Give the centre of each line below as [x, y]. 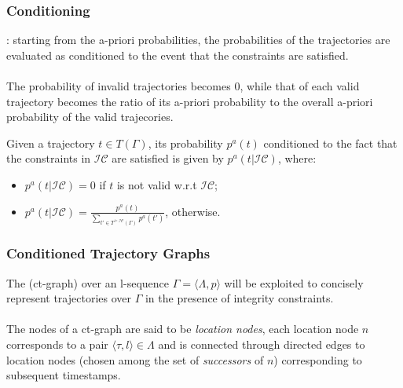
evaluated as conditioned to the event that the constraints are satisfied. [178, 55]
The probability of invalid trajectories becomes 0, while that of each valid [183, 86]
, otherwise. [193, 211]
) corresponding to [318, 359]
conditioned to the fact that [330, 143]
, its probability [185, 143]
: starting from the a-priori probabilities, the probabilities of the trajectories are [198, 40]
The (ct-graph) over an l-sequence [88, 282]
